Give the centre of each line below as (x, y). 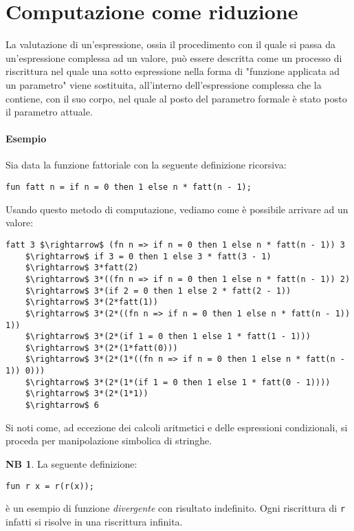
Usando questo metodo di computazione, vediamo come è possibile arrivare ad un (177, 209)
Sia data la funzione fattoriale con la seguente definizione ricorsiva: (146, 165)
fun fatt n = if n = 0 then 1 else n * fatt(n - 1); (129, 187)
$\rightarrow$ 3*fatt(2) (82, 268)
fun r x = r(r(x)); (50, 486)
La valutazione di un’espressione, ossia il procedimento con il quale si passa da (170, 44)
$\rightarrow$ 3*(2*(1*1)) (87, 394)
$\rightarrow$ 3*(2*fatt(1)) (91, 302)
